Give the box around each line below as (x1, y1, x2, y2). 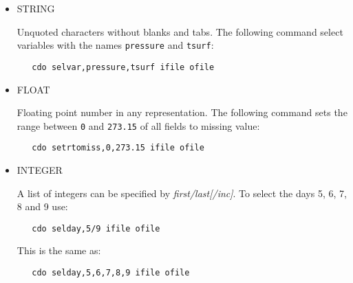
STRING (17, 1, 55, 15)
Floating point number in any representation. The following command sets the (17, 105, 347, 120)
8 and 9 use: (17, 199, 68, 214)
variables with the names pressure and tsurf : (17, 38, 214, 52)
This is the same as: (17, 243, 101, 258)
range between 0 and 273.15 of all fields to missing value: (17, 118, 260, 133)
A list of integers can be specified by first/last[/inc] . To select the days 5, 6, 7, (17, 185, 347, 200)
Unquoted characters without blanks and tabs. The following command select (17, 24, 343, 38)
